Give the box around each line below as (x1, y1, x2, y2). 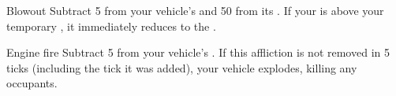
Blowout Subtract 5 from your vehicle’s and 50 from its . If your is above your (6, 2, 384, 18)
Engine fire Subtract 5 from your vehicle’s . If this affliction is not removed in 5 (6, 44, 390, 61)
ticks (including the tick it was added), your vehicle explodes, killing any (6, 59, 357, 76)
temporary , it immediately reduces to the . (6, 17, 216, 34)
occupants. (6, 75, 58, 91)
